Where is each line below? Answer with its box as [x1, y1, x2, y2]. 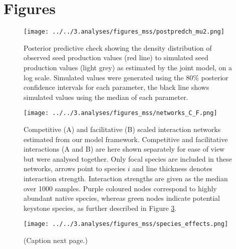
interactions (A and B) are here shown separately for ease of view [24, 144, 225, 154]
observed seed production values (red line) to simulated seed [24, 52, 208, 63]
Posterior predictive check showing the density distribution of [24, 42, 212, 53]
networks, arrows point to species [24, 163, 126, 174]
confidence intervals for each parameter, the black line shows [24, 82, 209, 92]
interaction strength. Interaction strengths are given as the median [24, 173, 228, 183]
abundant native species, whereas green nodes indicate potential [24, 193, 220, 203]
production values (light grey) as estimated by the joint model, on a [24, 62, 232, 72]
